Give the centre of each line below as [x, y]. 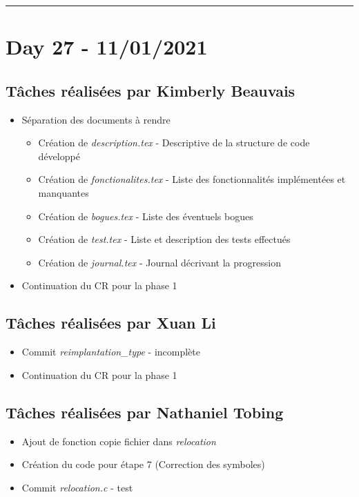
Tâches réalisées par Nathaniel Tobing [145, 412]
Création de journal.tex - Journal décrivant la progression [159, 262]
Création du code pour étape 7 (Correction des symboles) [143, 464]
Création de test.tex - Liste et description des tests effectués [164, 239]
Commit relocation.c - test [77, 487]
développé [59, 156]
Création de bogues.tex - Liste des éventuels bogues [146, 216]
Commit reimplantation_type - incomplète [111, 352]
